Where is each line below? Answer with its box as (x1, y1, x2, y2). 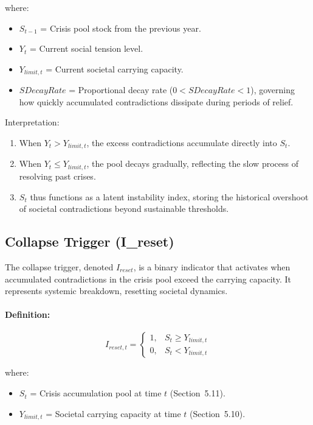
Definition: (5, 308, 50, 321)
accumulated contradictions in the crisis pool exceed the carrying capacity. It (5, 272, 291, 285)
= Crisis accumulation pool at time (30, 387, 162, 399)
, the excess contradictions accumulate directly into (86, 136, 277, 149)
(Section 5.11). (170, 387, 225, 399)
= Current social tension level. (29, 42, 143, 55)
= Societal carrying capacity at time (46, 407, 181, 420)
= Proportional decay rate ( (69, 83, 173, 96)
